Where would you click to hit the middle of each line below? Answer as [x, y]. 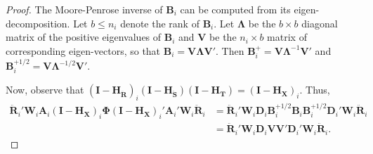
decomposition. [38, 23]
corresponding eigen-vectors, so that [83, 50]
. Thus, [315, 90]
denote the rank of [160, 23]
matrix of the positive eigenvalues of [84, 37]
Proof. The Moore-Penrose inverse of [84, 9]
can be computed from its [235, 9]
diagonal [320, 23]
